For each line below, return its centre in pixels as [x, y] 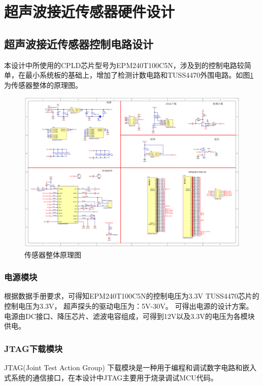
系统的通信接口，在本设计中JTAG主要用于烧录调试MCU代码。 [114, 377]
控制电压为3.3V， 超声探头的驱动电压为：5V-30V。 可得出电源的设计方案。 [129, 306]
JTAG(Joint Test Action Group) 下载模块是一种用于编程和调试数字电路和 [123, 367]
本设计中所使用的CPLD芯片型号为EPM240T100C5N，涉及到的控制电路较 [124, 65]
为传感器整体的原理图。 [43, 85]
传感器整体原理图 [53, 254]
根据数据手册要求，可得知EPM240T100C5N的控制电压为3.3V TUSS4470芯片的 [132, 296]
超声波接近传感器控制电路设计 [79, 43]
